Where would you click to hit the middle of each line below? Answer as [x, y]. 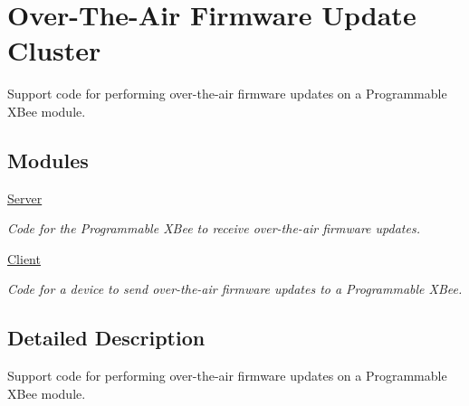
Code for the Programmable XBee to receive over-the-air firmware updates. [214, 228]
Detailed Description [106, 338]
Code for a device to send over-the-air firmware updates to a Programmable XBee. [235, 289]
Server [25, 198]
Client [24, 258]
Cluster [54, 50]
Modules [48, 160]
